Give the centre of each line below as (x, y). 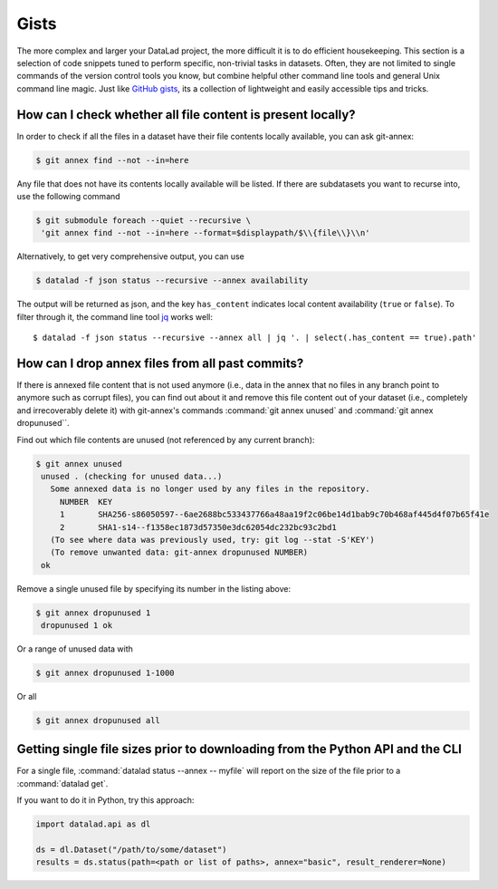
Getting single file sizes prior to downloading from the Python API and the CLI (239, 749)
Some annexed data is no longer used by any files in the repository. (210, 489)
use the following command (69, 196)
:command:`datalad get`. (62, 783)
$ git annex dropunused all (98, 720)
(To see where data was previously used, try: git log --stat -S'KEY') (213, 540)
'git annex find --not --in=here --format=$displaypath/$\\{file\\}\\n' (206, 233)
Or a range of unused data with (75, 649)
